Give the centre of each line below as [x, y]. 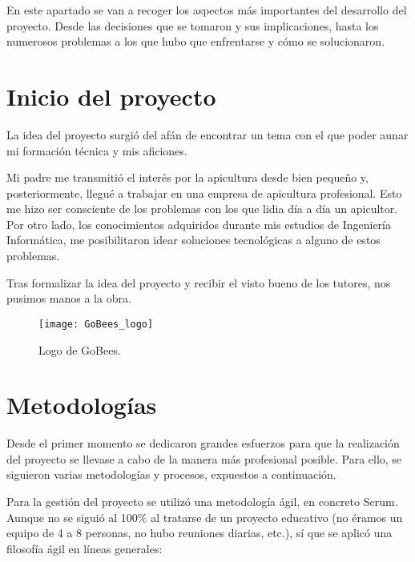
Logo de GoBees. [80, 349]
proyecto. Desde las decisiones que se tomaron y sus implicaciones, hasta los [193, 25]
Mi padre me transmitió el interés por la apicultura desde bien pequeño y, [187, 177]
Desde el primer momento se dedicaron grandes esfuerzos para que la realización [203, 443]
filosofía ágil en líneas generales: [85, 548]
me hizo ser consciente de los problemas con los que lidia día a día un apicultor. [202, 209]
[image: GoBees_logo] [96, 324]
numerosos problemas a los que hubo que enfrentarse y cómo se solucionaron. [196, 41]
